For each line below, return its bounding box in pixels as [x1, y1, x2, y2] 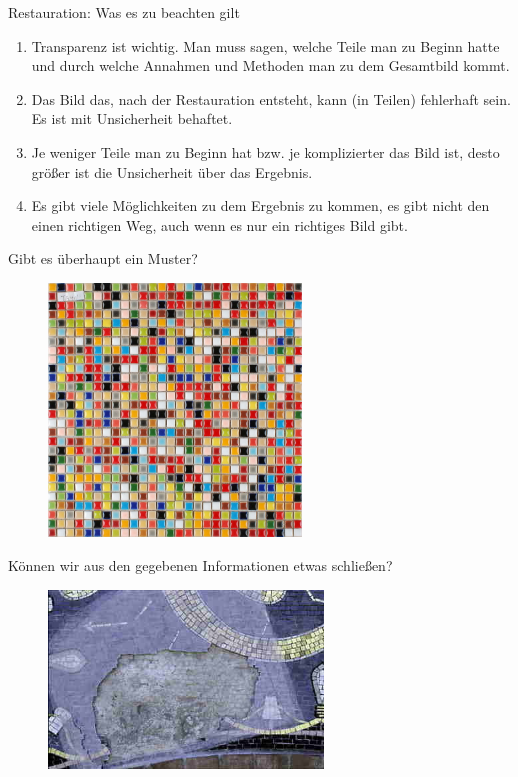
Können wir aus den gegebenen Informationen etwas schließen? [8, 554, 393, 575]
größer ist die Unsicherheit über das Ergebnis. [31, 161, 313, 182]
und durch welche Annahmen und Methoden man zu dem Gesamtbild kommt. [31, 55, 510, 76]
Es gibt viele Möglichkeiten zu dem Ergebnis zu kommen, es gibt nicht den [31, 195, 490, 216]
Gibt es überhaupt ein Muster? [8, 248, 198, 269]
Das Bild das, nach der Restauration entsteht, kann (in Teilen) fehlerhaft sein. [31, 88, 511, 109]
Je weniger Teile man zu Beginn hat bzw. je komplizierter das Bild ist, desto [31, 141, 500, 162]
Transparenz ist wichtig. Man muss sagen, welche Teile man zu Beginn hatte [31, 35, 500, 56]
